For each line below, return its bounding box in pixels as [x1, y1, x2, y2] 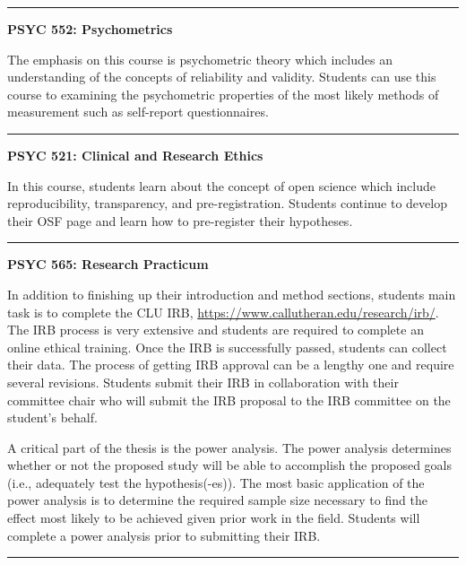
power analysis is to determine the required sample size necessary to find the [7, 491, 427, 509]
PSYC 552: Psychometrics [7, 20, 173, 38]
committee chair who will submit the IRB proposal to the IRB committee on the [7, 390, 451, 409]
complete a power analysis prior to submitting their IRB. [7, 526, 321, 544]
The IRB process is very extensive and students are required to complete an [7, 320, 424, 339]
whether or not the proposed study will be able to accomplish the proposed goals [7, 456, 452, 474]
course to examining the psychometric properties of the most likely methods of [7, 84, 439, 103]
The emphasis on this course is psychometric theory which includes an [7, 49, 393, 68]
